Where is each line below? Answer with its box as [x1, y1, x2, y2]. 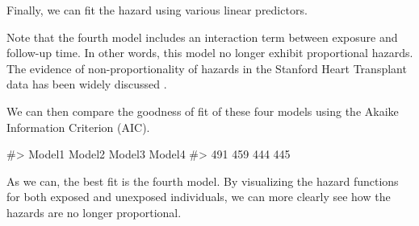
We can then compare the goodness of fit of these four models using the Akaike [6, 102, 399, 119]
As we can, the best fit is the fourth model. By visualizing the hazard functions [6, 172, 399, 189]
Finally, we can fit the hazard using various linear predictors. [6, 2, 308, 18]
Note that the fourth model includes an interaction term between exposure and [6, 28, 398, 45]
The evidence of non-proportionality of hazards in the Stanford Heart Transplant [6, 60, 407, 76]
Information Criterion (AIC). [6, 118, 150, 135]
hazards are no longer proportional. [6, 203, 182, 220]
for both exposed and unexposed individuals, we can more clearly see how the [6, 188, 391, 205]
